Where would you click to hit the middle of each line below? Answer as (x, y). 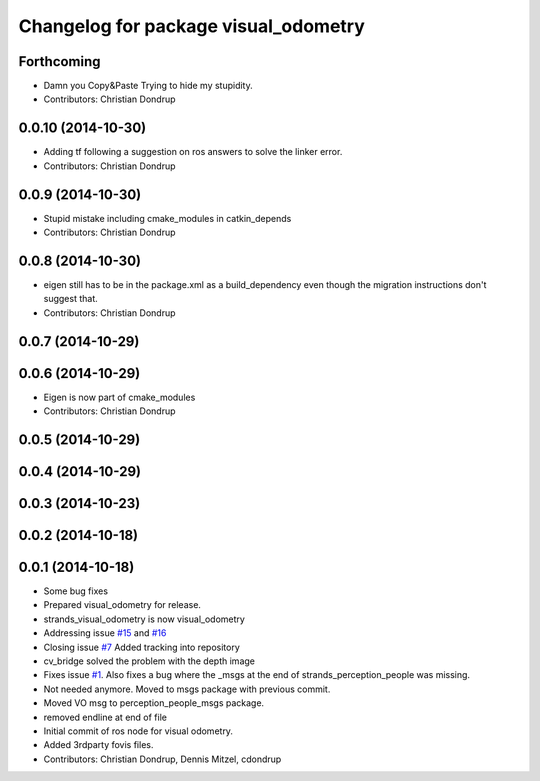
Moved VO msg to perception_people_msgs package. (154, 703)
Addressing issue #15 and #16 (105, 633)
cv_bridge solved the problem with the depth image (149, 661)
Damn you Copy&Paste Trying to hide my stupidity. (148, 86)
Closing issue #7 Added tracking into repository (141, 647)
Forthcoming (59, 61)
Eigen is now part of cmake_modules (119, 397)
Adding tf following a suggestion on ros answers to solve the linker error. (193, 152)
